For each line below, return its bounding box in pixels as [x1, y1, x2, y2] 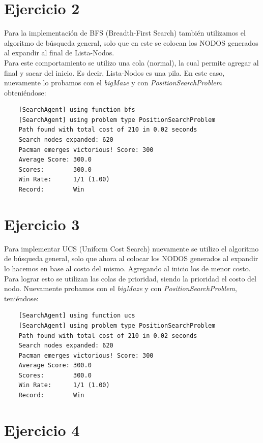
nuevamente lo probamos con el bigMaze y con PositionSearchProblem [4, 77, 222, 88]
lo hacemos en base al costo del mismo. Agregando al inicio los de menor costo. [4, 263, 251, 273]
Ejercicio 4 [4, 419, 80, 440]
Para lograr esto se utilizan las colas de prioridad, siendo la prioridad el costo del [4, 273, 256, 283]
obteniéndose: [4, 87, 46, 98]
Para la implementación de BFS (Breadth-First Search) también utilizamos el [4, 27, 246, 38]
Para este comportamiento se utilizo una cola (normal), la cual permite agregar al [4, 57, 259, 68]
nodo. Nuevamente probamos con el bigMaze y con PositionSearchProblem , [4, 283, 237, 294]
